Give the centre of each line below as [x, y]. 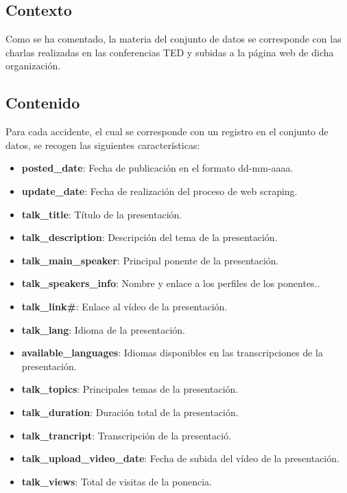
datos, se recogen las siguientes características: [103, 145]
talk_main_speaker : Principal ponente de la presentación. [150, 260]
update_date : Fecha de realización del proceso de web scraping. [159, 191]
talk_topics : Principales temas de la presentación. [130, 389]
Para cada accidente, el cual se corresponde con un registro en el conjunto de [167, 131]
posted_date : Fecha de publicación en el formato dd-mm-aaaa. [157, 168]
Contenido [43, 103]
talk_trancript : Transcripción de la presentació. [127, 435]
